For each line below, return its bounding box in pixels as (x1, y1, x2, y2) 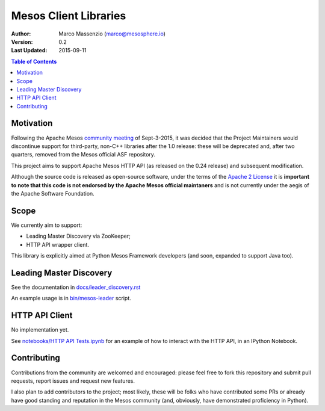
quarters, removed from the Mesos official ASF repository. (11, 151, 156, 158)
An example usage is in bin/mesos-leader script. (11, 295, 132, 302)
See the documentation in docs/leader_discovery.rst (11, 283, 141, 291)
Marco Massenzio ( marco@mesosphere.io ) (58, 30, 166, 37)
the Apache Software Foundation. (11, 190, 94, 197)
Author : (11, 30, 31, 37)
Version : (11, 38, 33, 45)
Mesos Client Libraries (11, 9, 126, 22)
